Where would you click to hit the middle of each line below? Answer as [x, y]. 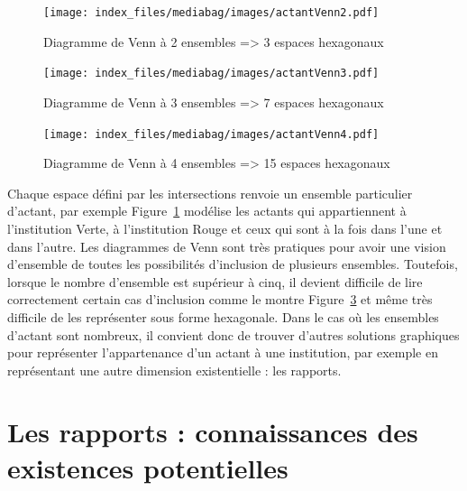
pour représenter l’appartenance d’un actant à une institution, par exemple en [223, 352]
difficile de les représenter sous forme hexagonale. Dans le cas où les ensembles [223, 316]
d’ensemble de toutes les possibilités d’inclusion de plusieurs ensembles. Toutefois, [233, 264]
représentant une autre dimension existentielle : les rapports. [174, 370]
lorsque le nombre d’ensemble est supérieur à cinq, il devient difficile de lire [215, 281]
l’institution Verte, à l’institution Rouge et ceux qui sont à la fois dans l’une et [225, 228]
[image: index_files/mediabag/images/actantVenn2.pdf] [211, 13]
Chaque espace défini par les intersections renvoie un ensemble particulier [210, 193]
